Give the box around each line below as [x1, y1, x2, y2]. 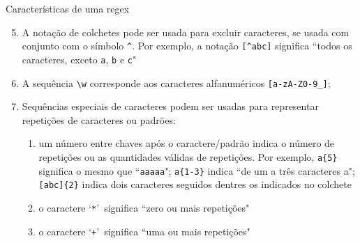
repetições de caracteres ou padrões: [22, 112, 176, 127]
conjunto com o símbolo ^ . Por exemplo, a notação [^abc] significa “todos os [22, 38, 352, 53]
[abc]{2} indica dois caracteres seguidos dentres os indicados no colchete [38, 177, 352, 191]
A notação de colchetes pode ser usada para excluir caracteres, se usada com [22, 24, 350, 39]
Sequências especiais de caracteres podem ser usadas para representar [22, 99, 319, 113]
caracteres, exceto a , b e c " [22, 52, 137, 66]
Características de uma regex [6, 1, 130, 15]
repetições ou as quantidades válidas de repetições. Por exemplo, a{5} [38, 149, 338, 164]
